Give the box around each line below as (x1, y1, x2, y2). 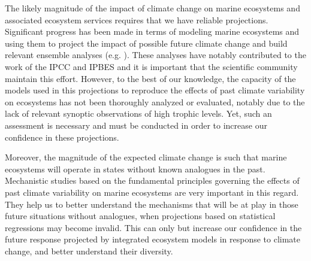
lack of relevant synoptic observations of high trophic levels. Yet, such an (5, 107, 272, 120)
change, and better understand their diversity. (5, 244, 173, 257)
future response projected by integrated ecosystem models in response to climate (5, 233, 301, 245)
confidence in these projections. (5, 130, 119, 143)
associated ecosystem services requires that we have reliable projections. (5, 13, 268, 26)
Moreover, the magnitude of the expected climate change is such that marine (5, 151, 287, 163)
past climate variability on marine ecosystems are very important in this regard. (5, 186, 299, 198)
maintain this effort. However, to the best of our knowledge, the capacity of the (5, 72, 296, 84)
